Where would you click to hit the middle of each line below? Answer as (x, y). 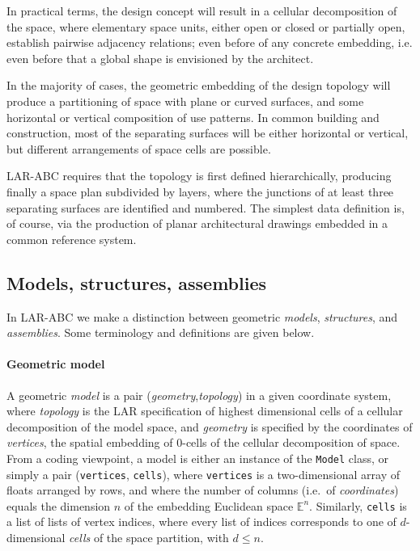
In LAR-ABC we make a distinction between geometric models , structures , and (202, 316)
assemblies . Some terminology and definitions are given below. (161, 332)
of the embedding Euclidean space (209, 505)
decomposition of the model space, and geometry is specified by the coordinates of (210, 426)
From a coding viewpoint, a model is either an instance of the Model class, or (197, 458)
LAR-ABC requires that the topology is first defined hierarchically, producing (199, 176)
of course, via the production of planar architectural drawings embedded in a (197, 223)
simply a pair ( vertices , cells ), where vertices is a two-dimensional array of (203, 474)
